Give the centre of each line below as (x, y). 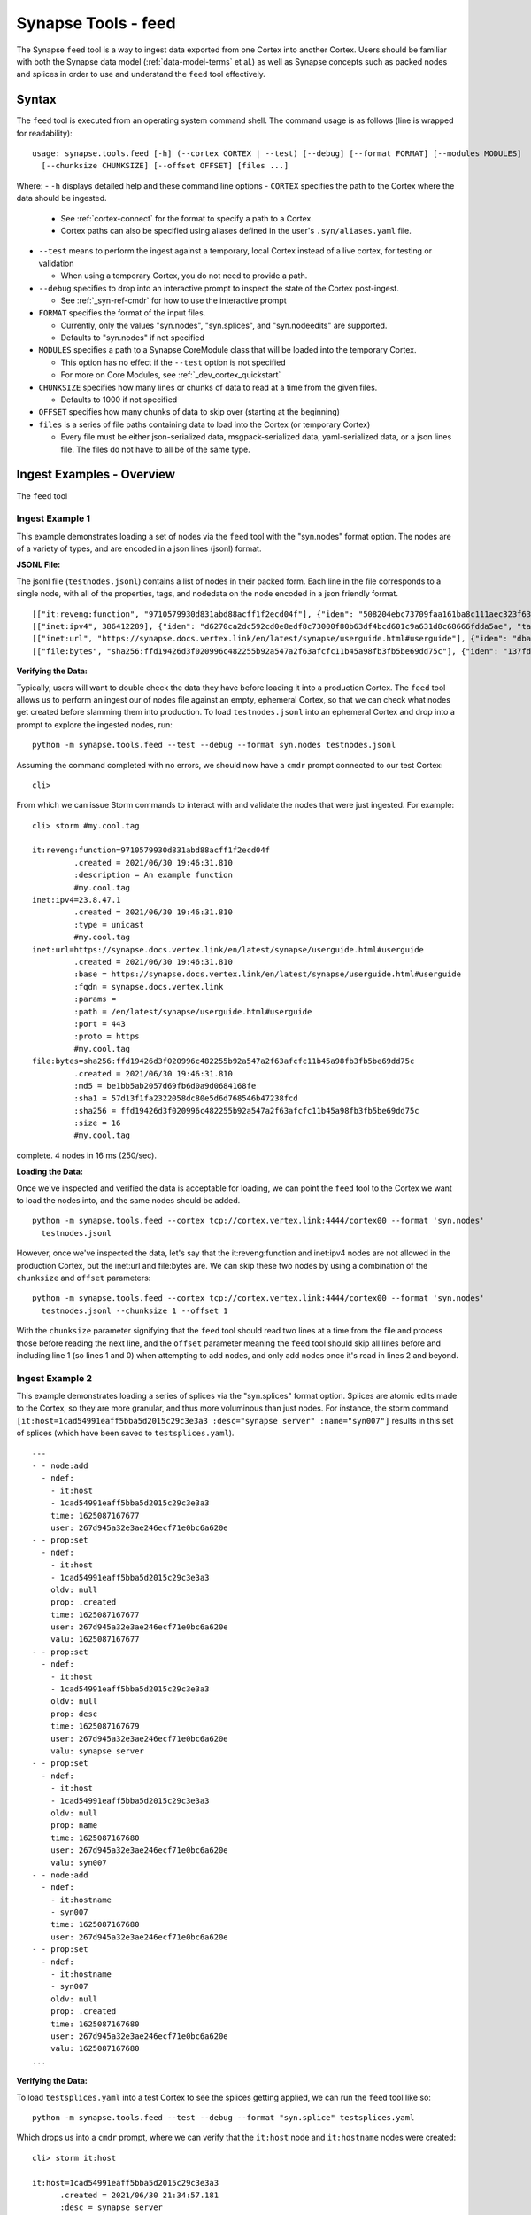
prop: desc (74, 1714)
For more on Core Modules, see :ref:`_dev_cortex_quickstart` (171, 375)
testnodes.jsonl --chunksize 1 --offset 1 (135, 1310)
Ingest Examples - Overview (96, 474)
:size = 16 (97, 1123)
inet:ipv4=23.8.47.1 (77, 900)
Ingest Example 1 (54, 518)
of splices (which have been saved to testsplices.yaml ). (125, 1433)
